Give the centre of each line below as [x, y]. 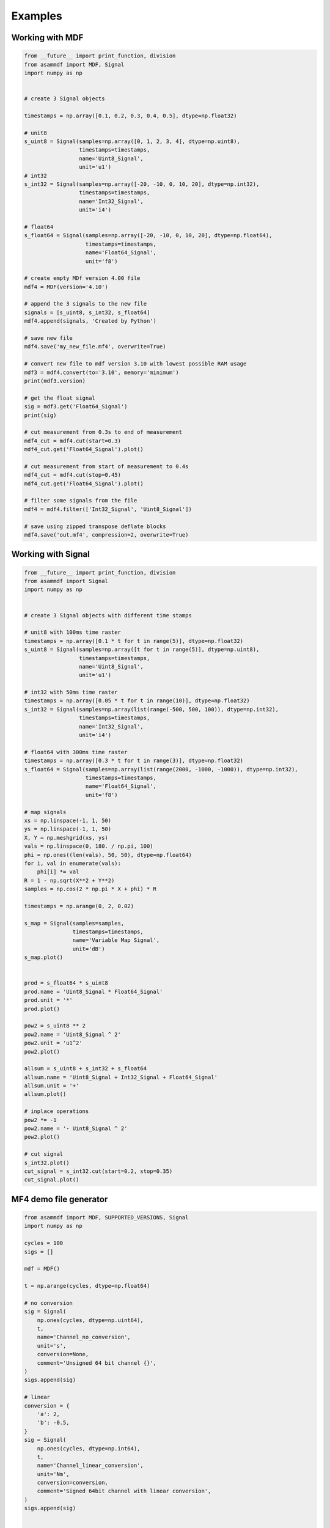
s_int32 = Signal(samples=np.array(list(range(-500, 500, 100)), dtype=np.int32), [152, 709]
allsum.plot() [45, 1094]
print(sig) [40, 415]
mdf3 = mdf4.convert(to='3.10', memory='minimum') [102, 372]
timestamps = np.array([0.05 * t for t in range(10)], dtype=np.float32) [137, 701]
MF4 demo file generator [60, 1199]
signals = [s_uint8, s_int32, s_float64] [87, 312]
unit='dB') [89, 949]
